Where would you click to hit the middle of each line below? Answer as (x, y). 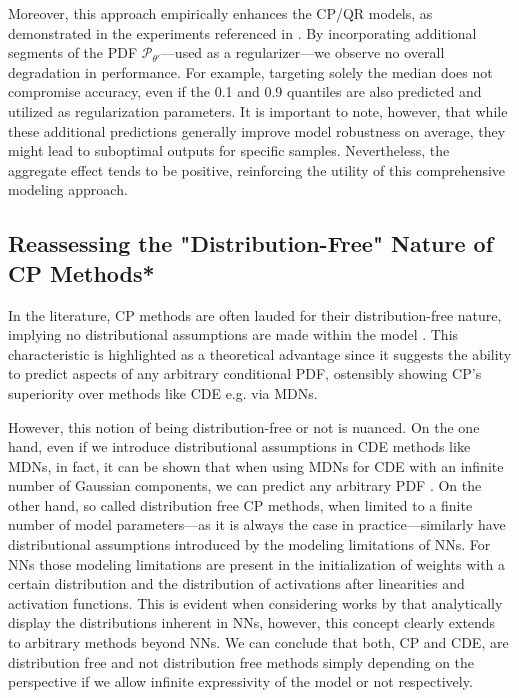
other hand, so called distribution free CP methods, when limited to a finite (240, 504)
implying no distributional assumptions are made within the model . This (233, 334)
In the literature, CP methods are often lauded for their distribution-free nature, (255, 314)
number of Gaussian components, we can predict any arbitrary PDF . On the (245, 485)
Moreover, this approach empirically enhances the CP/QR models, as (220, 13)
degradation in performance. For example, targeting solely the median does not (250, 71)
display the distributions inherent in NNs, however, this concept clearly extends (252, 622)
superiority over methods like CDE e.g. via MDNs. (163, 392)
